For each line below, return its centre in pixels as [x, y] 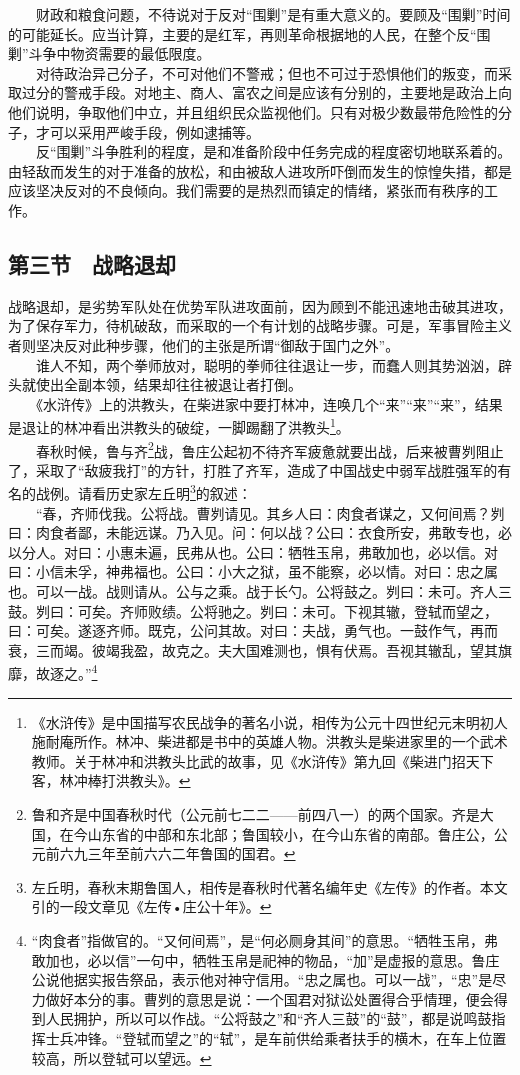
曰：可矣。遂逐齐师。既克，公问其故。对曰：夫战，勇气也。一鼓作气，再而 [253, 630]
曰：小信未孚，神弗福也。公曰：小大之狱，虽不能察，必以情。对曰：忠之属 [253, 571]
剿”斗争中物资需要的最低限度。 [109, 53]
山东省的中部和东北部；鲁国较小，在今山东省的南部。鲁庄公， [290, 833]
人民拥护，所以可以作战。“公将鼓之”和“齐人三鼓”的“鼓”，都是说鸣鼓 [268, 1018]
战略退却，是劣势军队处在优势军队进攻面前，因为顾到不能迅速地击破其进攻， [260, 305]
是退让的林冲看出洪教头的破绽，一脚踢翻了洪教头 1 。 [179, 425]
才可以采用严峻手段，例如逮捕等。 [147, 131]
